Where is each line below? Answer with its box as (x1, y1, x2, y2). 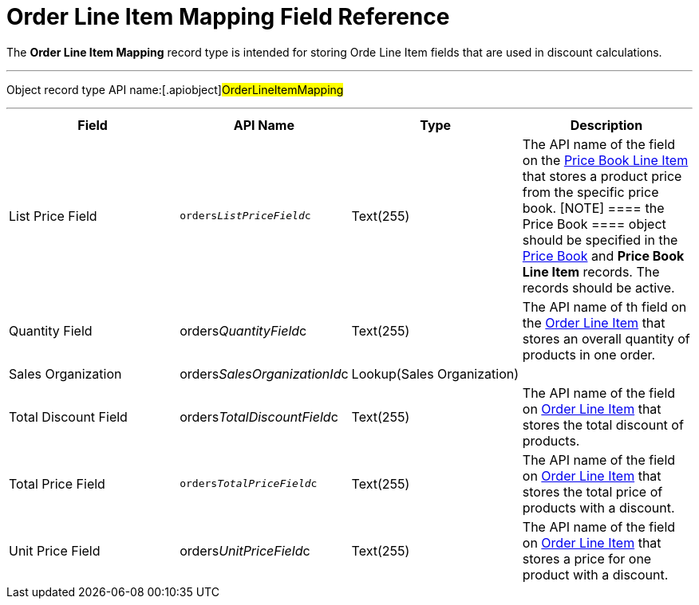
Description (570, 116, 643, 133)
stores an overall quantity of (522, 330, 690, 347)
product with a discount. (522, 566, 669, 583)
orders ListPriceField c (180, 210, 311, 222)
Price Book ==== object (522, 215, 666, 232)
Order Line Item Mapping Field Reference (6, 3, 450, 30)
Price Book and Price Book (522, 247, 685, 264)
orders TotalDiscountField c (180, 408, 338, 425)
